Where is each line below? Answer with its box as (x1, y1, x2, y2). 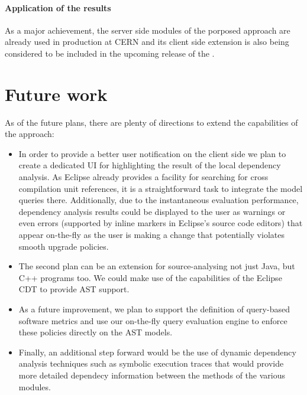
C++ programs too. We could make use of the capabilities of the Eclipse (18, 271, 282, 283)
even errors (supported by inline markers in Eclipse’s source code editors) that (18, 217, 303, 229)
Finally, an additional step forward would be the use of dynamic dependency (18, 345, 296, 358)
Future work (5, 81, 108, 106)
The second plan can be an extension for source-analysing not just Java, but (18, 260, 295, 272)
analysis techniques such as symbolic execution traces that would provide (18, 357, 284, 370)
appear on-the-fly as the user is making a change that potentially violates (18, 228, 285, 241)
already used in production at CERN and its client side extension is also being (5, 35, 289, 48)
